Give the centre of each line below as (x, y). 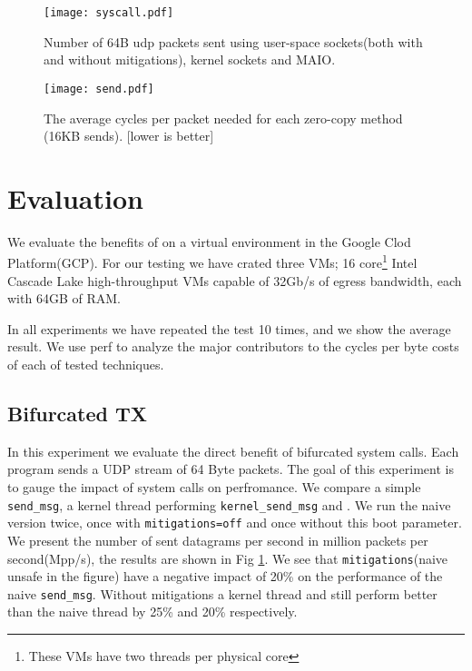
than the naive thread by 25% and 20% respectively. (152, 612)
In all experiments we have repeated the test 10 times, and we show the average (229, 328)
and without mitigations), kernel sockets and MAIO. (190, 59)
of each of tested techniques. (86, 365)
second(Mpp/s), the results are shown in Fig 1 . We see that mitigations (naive (228, 558)
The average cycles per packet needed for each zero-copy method (223, 118)
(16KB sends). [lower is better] (129, 136)
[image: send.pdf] (99, 89)
